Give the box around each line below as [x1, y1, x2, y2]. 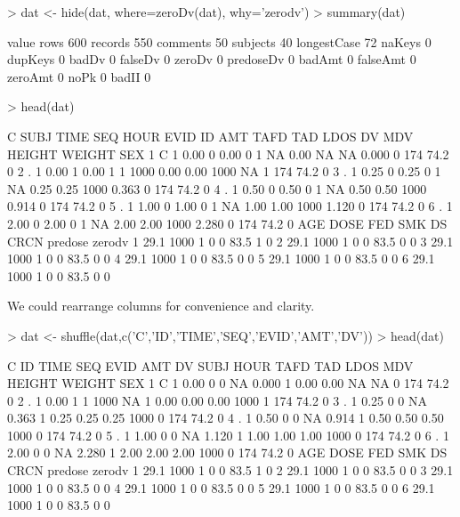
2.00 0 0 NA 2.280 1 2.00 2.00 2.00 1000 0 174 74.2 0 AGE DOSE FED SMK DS [7, 443, 448, 462]
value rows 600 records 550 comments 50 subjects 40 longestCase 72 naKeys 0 [7, 32, 432, 51]
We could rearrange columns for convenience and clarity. [7, 296, 315, 315]
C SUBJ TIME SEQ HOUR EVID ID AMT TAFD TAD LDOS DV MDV [7, 126, 414, 145]
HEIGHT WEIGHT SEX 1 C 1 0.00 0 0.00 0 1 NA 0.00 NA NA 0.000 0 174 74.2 [7, 144, 449, 163]
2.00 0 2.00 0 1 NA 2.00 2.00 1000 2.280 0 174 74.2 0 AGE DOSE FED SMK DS [7, 214, 448, 232]
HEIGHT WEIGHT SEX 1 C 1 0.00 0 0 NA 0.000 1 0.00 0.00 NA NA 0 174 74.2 [7, 374, 449, 392]
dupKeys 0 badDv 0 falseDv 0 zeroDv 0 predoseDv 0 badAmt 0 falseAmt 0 [7, 50, 416, 69]
